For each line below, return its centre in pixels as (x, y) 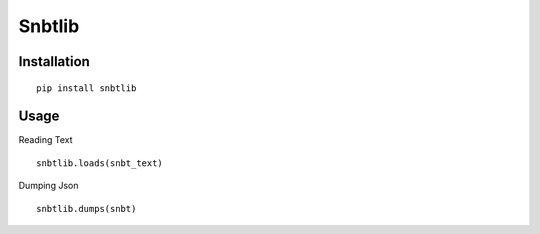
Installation (54, 61)
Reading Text (46, 140)
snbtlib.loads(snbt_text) (100, 163)
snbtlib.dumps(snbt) (86, 208)
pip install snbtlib (86, 88)
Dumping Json (48, 186)
